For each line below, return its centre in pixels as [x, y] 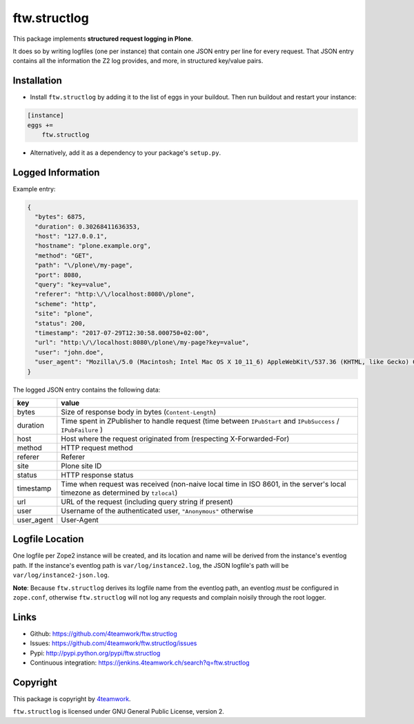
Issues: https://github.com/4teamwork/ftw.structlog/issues [114, 643]
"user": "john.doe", [69, 352]
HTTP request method [97, 448]
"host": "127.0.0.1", [71, 236]
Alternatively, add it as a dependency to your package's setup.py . [125, 153]
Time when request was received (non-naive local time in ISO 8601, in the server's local [204, 484]
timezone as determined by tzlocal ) [119, 493]
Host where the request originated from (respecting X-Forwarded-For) [175, 439]
